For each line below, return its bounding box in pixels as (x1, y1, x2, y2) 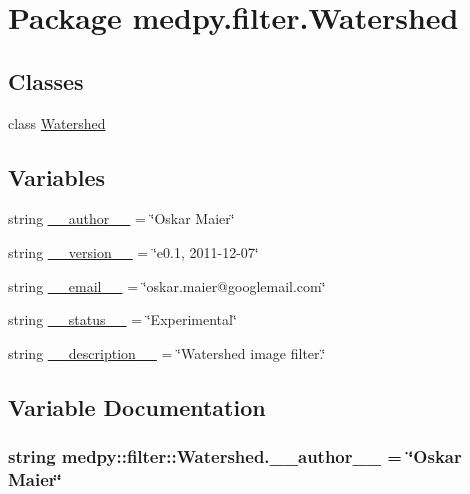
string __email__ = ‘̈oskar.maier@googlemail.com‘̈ (8, 275, 326, 296)
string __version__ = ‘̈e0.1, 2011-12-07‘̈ (8, 241, 259, 262)
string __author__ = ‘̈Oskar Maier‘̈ (8, 208, 235, 229)
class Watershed (8, 112, 106, 133)
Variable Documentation (8, 391, 266, 422)
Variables (8, 161, 106, 192)
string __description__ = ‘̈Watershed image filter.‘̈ (8, 342, 326, 363)
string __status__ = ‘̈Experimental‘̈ (8, 309, 237, 330)
